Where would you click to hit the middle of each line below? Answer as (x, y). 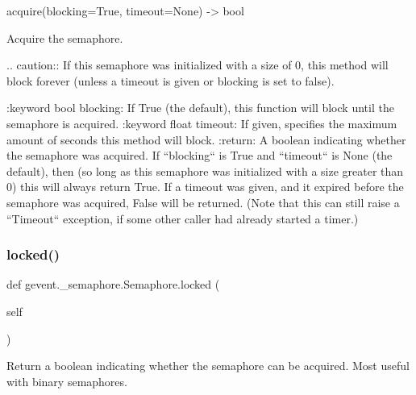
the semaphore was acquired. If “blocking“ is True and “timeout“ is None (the (200, 155)
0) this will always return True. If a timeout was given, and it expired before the (205, 187)
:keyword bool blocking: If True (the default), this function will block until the (200, 108)
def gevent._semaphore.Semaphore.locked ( (113, 284)
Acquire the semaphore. (65, 37)
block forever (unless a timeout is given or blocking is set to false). (171, 80)
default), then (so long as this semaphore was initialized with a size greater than (205, 170)
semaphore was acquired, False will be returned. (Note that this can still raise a (203, 202)
